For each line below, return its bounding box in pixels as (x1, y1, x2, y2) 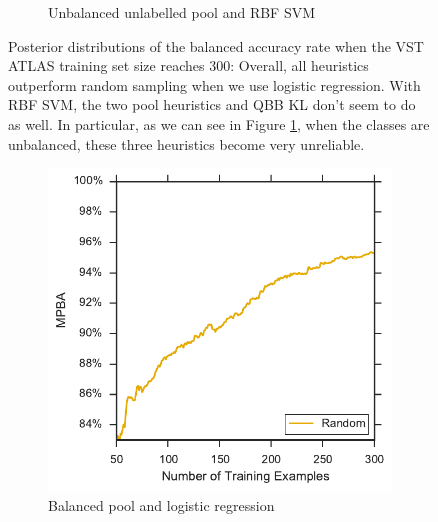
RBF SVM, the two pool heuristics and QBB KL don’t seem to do (8, 94, 416, 115)
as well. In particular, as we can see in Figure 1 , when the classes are (8, 113, 430, 134)
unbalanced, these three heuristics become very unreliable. (8, 133, 365, 154)
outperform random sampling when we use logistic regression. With (8, 74, 421, 95)
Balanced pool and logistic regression (48, 495, 275, 516)
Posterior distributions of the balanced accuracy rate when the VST (8, 35, 424, 56)
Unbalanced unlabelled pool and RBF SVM (48, 2, 316, 22)
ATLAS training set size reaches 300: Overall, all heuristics (8, 55, 369, 76)
